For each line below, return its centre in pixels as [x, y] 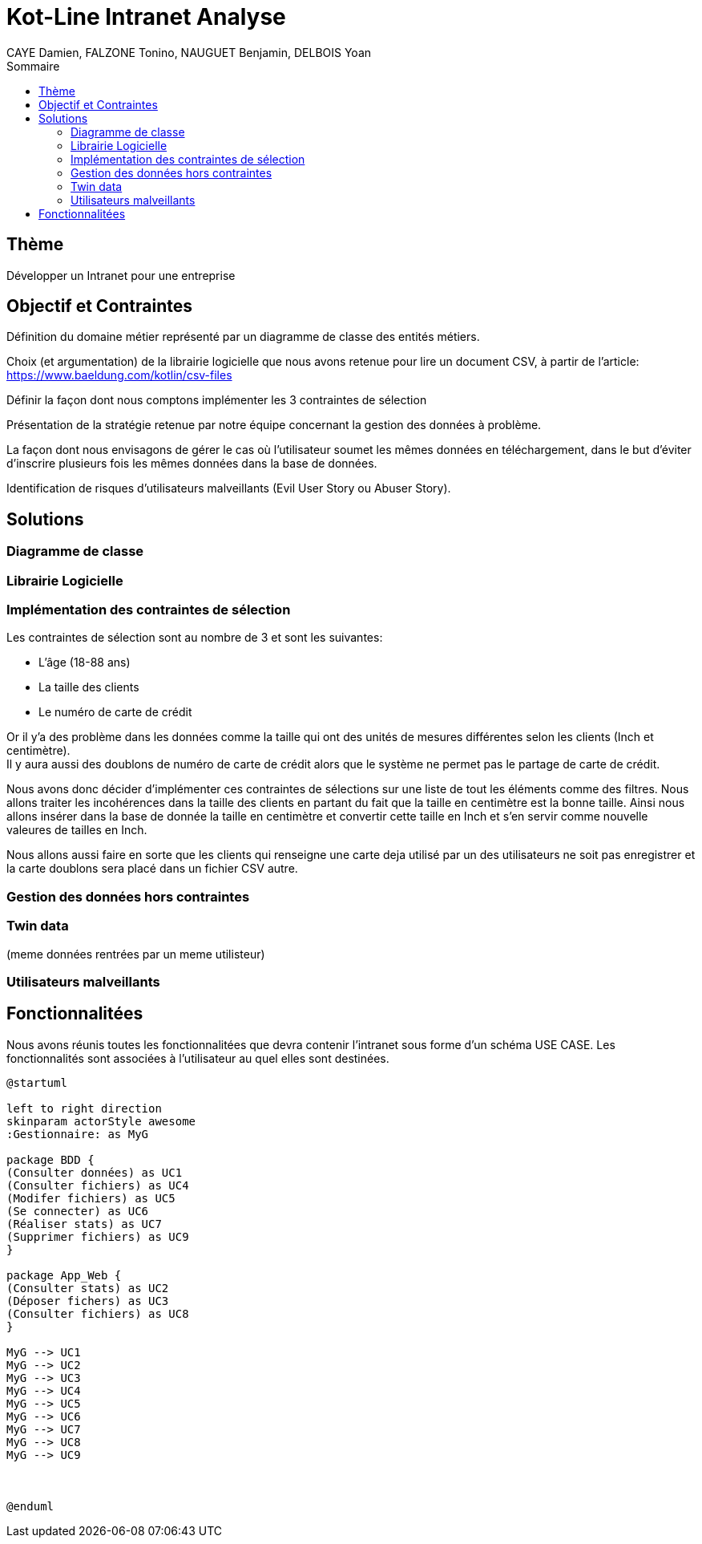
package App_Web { [64, 1275]
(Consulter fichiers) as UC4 [98, 1185]
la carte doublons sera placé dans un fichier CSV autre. [152, 869]
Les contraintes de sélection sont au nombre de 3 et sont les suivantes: [195, 638]
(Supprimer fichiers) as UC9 [98, 1236]
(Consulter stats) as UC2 [88, 1288]
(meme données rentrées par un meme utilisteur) [136, 954]
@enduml [30, 1506]
